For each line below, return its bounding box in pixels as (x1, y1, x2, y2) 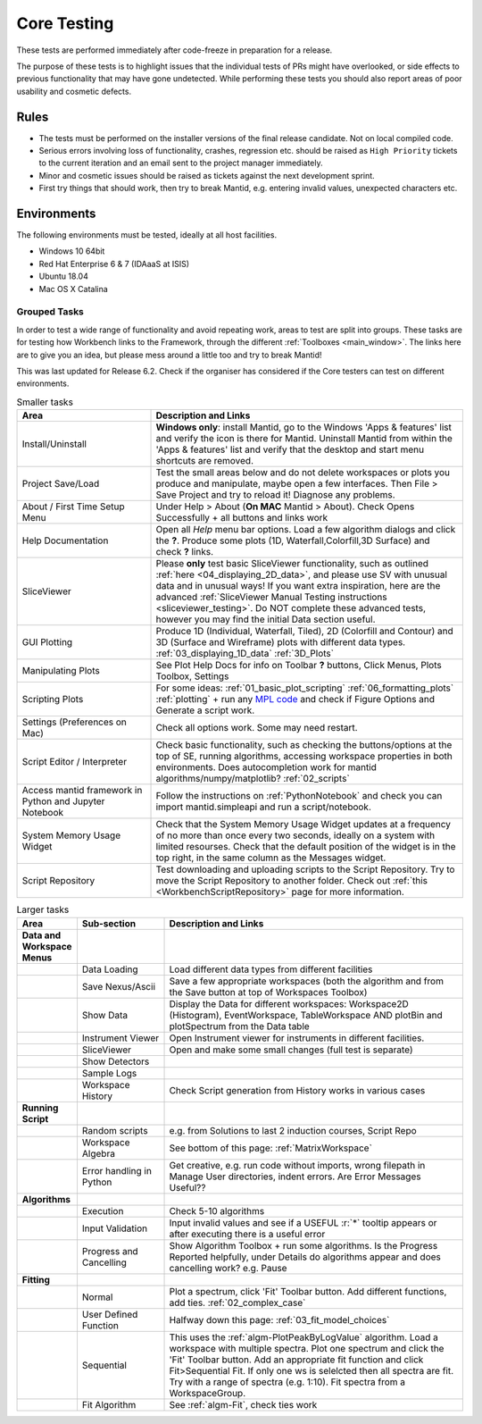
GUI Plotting (21, 636, 73, 649)
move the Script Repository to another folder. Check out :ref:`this (155, 875, 428, 887)
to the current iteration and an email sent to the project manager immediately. (38, 157, 323, 169)
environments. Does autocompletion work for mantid (155, 761, 377, 774)
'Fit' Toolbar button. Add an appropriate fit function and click (169, 1353, 424, 1366)
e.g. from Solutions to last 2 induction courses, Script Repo (169, 1124, 417, 1136)
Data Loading (81, 963, 138, 976)
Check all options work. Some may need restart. (155, 722, 358, 734)
